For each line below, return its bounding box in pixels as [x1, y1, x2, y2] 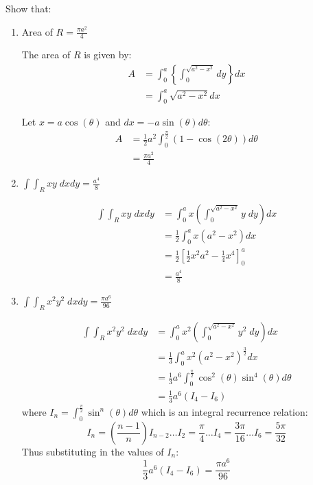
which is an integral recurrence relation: [141, 404, 308, 418]
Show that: [5, 1, 51, 15]
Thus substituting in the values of [21, 444, 164, 458]
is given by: [84, 47, 132, 62]
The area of [21, 47, 71, 62]
